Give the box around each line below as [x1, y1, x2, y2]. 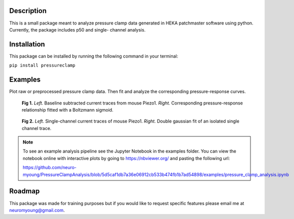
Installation [9, 40, 45, 48]
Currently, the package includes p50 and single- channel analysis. [9, 26, 146, 32]
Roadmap [9, 187, 40, 195]
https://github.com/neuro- [22, 164, 77, 170]
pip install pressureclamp [9, 62, 75, 68]
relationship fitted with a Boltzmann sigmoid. [21, 106, 113, 112]
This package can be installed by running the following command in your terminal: [9, 53, 178, 59]
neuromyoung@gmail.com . [9, 207, 65, 213]
